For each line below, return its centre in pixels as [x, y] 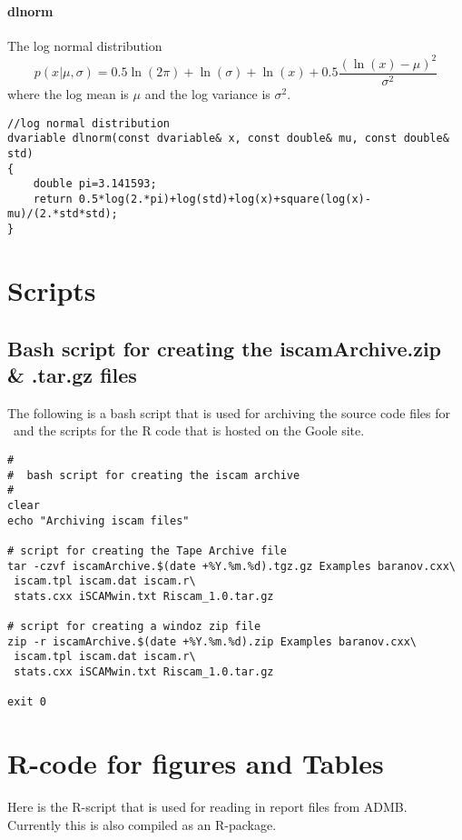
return [53, 199]
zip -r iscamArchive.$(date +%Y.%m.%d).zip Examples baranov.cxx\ [212, 641]
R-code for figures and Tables [196, 763]
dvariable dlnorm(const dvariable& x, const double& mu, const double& [228, 139]
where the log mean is [68, 93]
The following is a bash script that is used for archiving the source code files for [229, 412]
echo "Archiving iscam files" [98, 520]
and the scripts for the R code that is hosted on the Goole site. [189, 430]
